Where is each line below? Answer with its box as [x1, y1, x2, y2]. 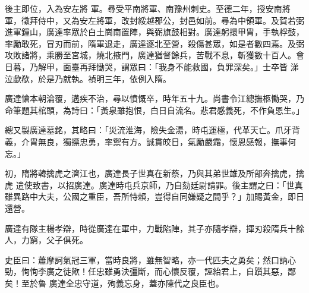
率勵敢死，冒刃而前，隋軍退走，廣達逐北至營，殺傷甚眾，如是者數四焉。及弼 [5, 37, 304, 49]
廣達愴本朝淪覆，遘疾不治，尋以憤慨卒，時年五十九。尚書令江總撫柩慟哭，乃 [5, 92, 304, 105]
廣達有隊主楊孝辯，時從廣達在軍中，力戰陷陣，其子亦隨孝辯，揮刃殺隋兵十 [5, 222, 296, 234]
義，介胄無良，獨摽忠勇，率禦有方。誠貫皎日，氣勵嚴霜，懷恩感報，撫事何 [5, 135, 296, 147]
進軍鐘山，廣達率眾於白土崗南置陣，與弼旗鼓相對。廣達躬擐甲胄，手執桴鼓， [5, 26, 304, 38]
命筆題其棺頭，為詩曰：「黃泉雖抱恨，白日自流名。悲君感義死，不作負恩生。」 [5, 103, 304, 116]
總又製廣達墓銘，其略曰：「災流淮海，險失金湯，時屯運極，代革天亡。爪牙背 [5, 124, 300, 136]
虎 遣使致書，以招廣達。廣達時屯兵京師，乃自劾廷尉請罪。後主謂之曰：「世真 [5, 178, 303, 191]
